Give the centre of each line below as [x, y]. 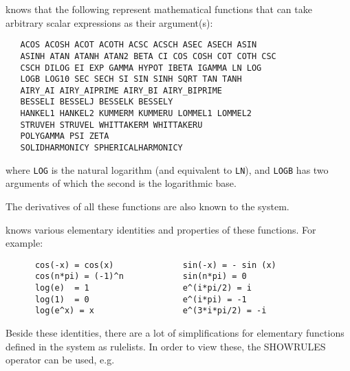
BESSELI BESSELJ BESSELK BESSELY [97, 102]
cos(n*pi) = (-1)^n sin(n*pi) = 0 [141, 277]
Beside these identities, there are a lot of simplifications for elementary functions [175, 333]
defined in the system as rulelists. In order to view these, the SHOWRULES [166, 346]
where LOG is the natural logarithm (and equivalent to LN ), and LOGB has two [167, 169]
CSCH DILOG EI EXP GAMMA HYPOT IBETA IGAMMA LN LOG [141, 68]
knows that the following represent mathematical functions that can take [159, 9]
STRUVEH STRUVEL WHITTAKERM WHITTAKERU [111, 125]
